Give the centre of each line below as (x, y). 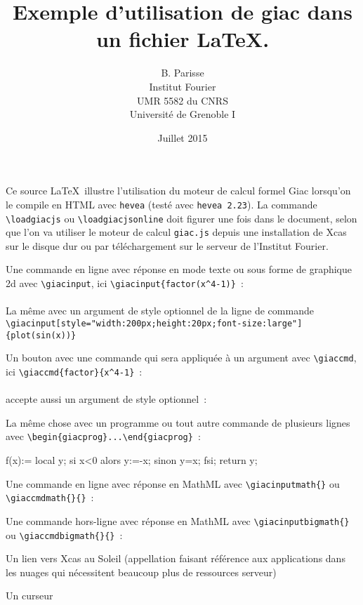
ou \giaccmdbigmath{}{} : (64, 534)
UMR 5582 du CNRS (183, 100)
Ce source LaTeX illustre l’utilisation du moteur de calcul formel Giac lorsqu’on (178, 191)
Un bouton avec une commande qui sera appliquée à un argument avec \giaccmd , (181, 358)
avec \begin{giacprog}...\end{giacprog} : (103, 436)
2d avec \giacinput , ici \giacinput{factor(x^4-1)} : (125, 283)
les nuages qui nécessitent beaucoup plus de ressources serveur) (141, 572)
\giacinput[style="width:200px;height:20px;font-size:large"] (154, 323)
